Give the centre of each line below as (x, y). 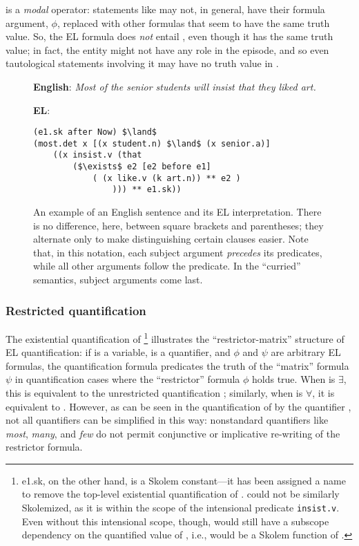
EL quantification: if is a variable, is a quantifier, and (118, 352)
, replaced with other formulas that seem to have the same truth (193, 22)
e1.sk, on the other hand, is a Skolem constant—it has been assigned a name (184, 480)
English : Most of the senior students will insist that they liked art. (175, 86)
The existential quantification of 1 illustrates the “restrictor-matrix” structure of (175, 337)
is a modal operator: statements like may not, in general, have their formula (165, 9)
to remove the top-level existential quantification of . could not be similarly (181, 494)
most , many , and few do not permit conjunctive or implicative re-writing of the (173, 433)
